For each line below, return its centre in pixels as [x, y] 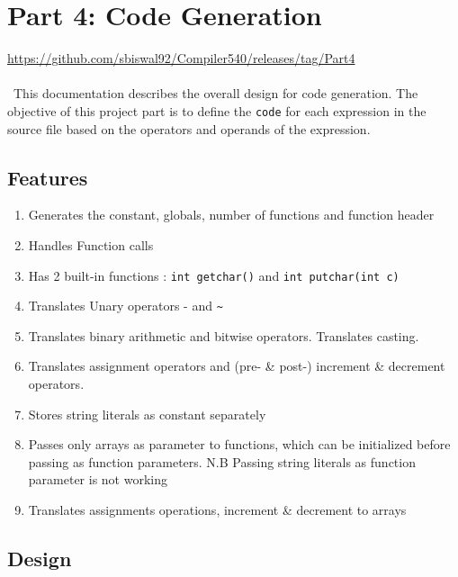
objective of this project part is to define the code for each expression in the [217, 110]
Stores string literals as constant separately [147, 414]
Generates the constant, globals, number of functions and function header [231, 215]
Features [48, 177]
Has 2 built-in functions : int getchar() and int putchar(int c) [214, 275]
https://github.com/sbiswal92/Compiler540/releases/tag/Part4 [181, 58]
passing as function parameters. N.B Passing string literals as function [222, 461]
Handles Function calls [91, 244]
